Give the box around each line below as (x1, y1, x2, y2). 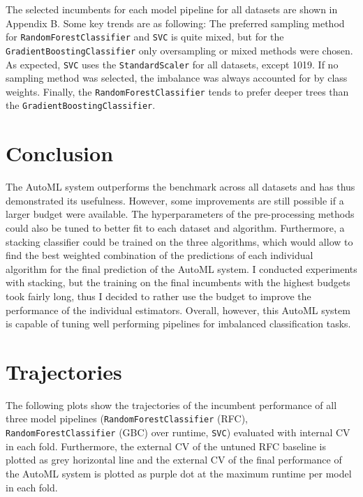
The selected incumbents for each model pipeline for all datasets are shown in (6, 2, 338, 16)
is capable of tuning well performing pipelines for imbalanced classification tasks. (6, 316, 351, 331)
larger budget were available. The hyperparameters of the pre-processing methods (6, 207, 355, 221)
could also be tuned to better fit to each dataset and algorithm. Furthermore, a (6, 220, 345, 235)
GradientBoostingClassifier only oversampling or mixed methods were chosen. (6, 43, 353, 57)
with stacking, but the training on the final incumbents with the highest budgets (6, 275, 350, 290)
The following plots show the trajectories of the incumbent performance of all (6, 397, 337, 412)
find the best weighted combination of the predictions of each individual (6, 248, 313, 262)
